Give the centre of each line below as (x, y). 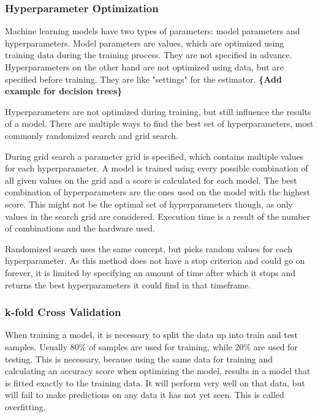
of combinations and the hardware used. (80, 228)
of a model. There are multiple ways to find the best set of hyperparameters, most (159, 123)
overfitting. (25, 406)
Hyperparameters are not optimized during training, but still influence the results (158, 111)
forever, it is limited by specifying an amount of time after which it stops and (150, 272)
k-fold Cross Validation (63, 312)
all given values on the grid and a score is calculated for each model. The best (151, 180)
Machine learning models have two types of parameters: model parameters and (153, 31)
